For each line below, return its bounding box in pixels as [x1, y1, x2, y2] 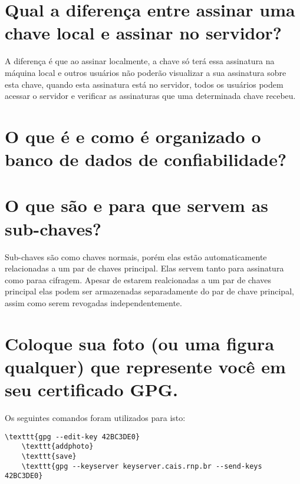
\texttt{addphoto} [21, 442, 94, 451]
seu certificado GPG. [5, 377, 179, 402]
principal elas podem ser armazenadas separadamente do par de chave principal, [5, 285, 294, 297]
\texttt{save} [21, 452, 77, 460]
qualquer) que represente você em [5, 354, 286, 378]
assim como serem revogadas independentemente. [5, 296, 182, 309]
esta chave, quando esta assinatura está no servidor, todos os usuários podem [5, 78, 283, 90]
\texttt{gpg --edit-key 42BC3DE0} [5, 432, 140, 441]
